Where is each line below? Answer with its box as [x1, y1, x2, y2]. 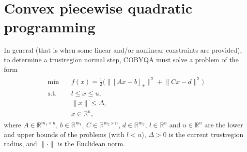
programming [4, 17, 95, 37]
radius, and [4, 138, 37, 149]
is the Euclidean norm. [58, 138, 125, 149]
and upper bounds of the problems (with [4, 129, 124, 139]
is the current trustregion [169, 129, 244, 139]
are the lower [204, 120, 243, 130]
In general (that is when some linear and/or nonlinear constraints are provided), [4, 45, 242, 55]
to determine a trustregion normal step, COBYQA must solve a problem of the [4, 54, 239, 64]
